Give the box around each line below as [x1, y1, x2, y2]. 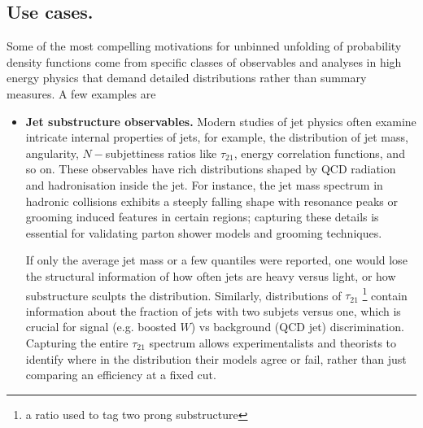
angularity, [25, 144, 79, 161]
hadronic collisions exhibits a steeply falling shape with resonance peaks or [25, 192, 399, 209]
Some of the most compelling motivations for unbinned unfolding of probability [7, 37, 402, 55]
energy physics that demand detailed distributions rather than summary [7, 69, 367, 86]
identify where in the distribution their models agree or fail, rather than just [25, 350, 407, 367]
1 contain [362, 284, 408, 304]
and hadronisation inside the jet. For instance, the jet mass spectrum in [25, 176, 383, 193]
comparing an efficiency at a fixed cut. [25, 366, 216, 383]
